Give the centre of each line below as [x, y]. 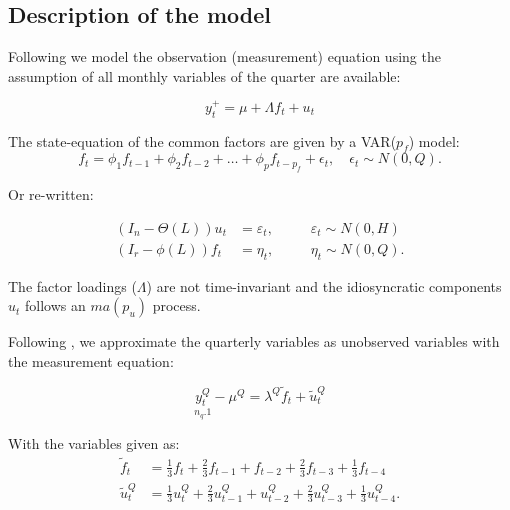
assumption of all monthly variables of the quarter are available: [204, 75]
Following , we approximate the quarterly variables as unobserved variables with [254, 341]
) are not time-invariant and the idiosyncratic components [324, 285]
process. [176, 305]
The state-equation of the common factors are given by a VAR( [202, 140]
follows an [55, 305]
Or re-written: [51, 194]
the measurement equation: [91, 360]
